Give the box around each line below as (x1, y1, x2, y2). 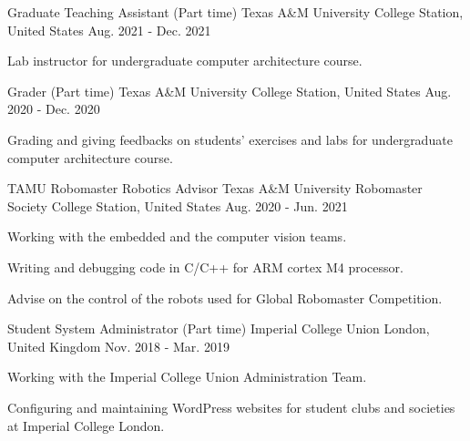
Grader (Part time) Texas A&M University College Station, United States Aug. (7, 81, 452, 100)
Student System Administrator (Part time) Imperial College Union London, (7, 319, 430, 338)
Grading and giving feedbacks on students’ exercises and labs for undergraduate (7, 129, 453, 149)
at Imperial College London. (7, 415, 165, 435)
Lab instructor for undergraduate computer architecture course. (7, 51, 363, 70)
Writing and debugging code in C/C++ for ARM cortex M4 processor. (7, 257, 404, 276)
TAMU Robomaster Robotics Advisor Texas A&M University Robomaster (7, 179, 423, 198)
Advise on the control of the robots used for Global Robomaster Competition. (7, 288, 443, 307)
